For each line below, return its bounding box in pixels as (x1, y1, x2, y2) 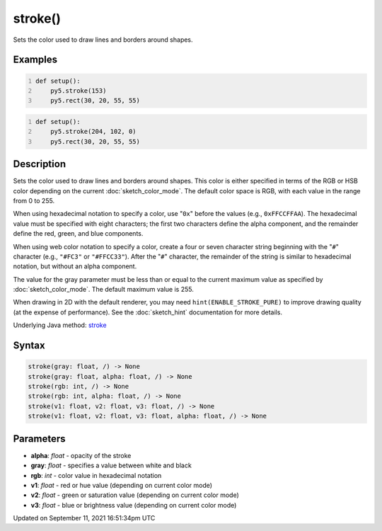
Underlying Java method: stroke (13, 321, 107, 329)
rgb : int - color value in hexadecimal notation (30, 471, 162, 479)
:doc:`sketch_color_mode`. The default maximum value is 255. (13, 285, 194, 294)
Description (13, 158, 66, 170)
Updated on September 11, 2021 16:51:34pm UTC (13, 514, 156, 523)
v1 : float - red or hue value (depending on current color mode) (30, 481, 212, 489)
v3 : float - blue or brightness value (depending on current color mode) (30, 501, 237, 509)
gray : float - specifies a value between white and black (30, 461, 192, 470)
